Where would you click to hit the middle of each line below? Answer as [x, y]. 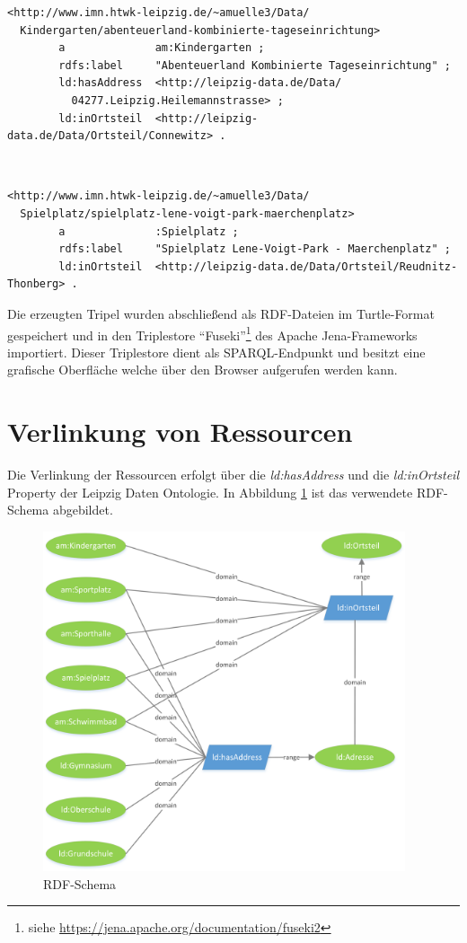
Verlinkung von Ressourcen [180, 432]
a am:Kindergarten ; [162, 48]
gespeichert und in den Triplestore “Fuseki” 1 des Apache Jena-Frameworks [212, 333]
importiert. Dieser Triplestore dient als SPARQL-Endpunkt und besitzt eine [216, 352]
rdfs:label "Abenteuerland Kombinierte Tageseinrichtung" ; [255, 65]
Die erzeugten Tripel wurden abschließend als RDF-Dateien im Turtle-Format [221, 313]
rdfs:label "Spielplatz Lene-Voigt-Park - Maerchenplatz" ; [255, 249]
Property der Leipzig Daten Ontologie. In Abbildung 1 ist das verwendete [210, 492]
